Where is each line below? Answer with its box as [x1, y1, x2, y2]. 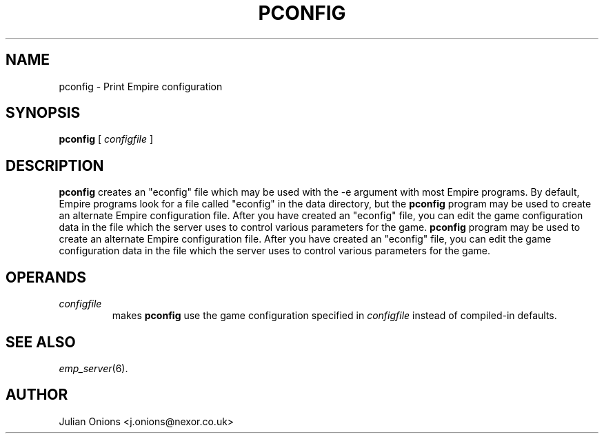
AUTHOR [6, 386, 68, 404]
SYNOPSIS [6, 104, 81, 122]
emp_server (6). [59, 362, 128, 374]
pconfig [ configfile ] [59, 133, 154, 145]
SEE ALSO [6, 333, 76, 351]
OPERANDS [6, 268, 86, 286]
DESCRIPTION [6, 156, 104, 174]
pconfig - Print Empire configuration [59, 80, 223, 92]
